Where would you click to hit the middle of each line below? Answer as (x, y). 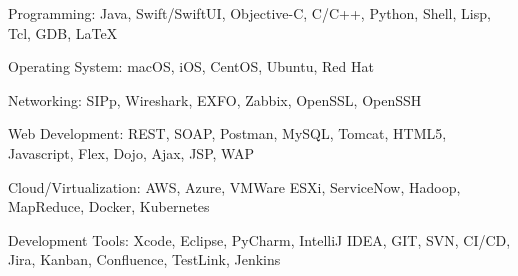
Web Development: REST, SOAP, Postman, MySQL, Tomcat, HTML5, (227, 133)
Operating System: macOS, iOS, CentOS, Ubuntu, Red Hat (191, 66)
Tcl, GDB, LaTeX (63, 32)
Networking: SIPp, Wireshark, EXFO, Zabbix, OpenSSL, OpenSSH (215, 99)
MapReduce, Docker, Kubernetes (109, 206)
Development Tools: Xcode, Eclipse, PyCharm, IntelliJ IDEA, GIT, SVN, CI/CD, (259, 239)
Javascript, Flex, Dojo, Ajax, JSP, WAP (131, 152)
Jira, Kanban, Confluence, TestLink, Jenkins (144, 259)
